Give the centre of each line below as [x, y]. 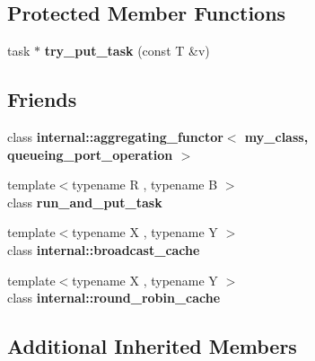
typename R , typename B [145, 185]
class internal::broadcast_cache [104, 249]
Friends [42, 99]
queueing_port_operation [90, 154]
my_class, [276, 136]
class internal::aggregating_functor [115, 136]
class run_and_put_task [85, 202]
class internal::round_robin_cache [114, 298]
